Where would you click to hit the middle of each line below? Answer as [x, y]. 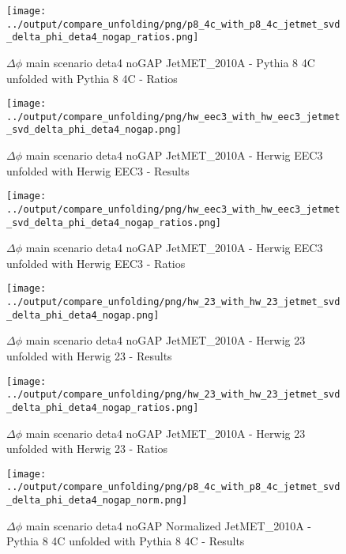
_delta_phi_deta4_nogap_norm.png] [97, 501]
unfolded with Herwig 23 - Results [89, 356]
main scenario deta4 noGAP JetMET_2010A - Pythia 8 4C [170, 62]
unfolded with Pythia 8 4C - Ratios [92, 78]
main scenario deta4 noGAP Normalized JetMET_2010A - [169, 525]
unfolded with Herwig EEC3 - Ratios [96, 263]
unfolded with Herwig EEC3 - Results [98, 170]
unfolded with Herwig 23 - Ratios [87, 448]
